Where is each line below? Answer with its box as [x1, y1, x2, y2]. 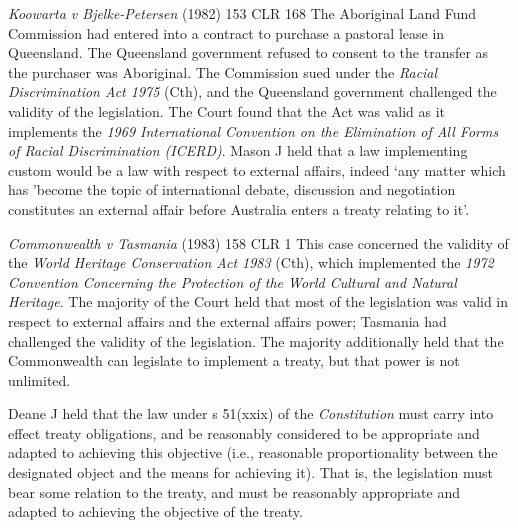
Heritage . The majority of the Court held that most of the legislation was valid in [8, 291, 509, 312]
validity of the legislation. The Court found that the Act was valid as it [8, 100, 445, 121]
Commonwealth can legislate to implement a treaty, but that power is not [8, 350, 460, 371]
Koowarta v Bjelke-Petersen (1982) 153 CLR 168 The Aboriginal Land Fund [8, 3, 477, 23]
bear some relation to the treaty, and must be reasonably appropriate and [8, 481, 460, 502]
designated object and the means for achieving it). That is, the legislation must [8, 462, 493, 483]
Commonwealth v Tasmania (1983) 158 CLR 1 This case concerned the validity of [8, 232, 509, 253]
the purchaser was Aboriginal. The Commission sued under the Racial [8, 61, 438, 82]
